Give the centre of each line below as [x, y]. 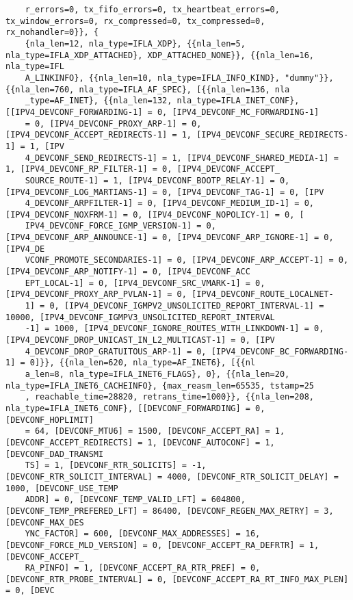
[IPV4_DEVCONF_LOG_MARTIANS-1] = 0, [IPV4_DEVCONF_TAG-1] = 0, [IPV [165, 192]
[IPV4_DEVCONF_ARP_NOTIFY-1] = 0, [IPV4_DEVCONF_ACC [128, 272]
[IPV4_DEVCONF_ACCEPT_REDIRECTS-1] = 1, [99, 135]
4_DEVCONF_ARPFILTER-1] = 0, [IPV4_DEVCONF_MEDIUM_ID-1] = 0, [170, 204]
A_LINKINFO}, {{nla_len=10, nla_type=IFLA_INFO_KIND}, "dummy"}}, [179, 78]
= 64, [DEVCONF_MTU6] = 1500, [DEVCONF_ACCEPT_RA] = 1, [155, 431]
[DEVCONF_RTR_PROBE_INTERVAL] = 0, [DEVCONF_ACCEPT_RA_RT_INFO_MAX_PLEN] [177, 579]
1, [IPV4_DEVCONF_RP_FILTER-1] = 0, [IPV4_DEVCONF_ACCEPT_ [143, 169]
